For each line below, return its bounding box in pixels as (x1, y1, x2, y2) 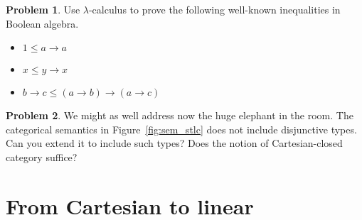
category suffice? (6, 149, 78, 164)
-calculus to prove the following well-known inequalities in (88, 2, 341, 16)
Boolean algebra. (6, 16, 79, 31)
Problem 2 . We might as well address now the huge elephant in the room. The (6, 108, 353, 123)
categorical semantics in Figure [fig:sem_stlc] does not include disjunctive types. (6, 121, 357, 136)
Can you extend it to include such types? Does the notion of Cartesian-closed (6, 136, 343, 150)
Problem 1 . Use (6, 2, 80, 16)
